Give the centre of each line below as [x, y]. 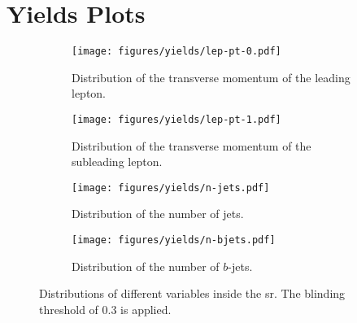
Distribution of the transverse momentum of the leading [211, 77]
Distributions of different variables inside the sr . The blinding [192, 293]
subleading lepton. [117, 161]
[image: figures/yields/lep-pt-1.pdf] [176, 119]
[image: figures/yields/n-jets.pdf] [171, 188]
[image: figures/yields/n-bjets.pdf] [174, 240]
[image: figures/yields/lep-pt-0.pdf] [176, 52]
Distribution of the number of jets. [158, 214]
